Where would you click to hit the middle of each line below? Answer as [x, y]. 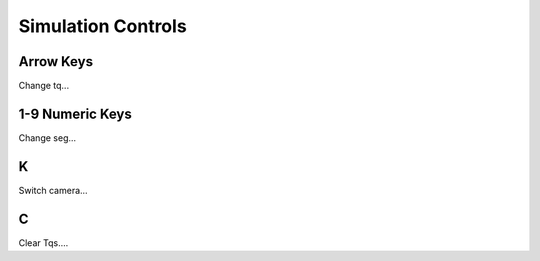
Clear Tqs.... [43, 242]
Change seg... [47, 137]
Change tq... [44, 86]
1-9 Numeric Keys [75, 113]
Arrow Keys [56, 61]
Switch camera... [53, 190]
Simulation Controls [102, 26]
